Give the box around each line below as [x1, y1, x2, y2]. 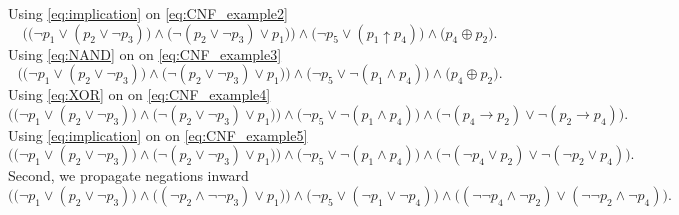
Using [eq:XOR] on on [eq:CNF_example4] [8, 84, 271, 105]
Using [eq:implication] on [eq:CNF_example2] [8, 3, 288, 23]
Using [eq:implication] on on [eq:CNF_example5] [8, 124, 308, 145]
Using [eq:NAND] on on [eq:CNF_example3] [8, 43, 282, 64]
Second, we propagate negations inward [8, 165, 249, 186]
